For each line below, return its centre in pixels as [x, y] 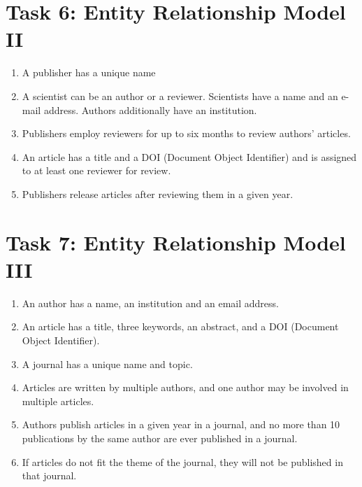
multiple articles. [58, 401]
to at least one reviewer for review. [96, 170]
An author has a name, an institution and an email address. [150, 303]
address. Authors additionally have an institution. [150, 110]
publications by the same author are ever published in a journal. [160, 438]
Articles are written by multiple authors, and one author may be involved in [185, 387]
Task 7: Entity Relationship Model [176, 242]
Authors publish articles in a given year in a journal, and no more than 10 [181, 424]
